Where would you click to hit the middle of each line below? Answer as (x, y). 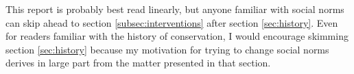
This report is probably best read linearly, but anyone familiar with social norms (175, 9)
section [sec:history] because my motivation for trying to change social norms (167, 49)
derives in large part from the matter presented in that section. (138, 63)
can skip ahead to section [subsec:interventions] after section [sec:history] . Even (172, 22)
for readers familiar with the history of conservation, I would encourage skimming (177, 36)
